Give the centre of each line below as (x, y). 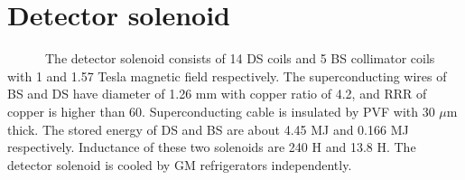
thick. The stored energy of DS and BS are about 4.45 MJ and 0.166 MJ (208, 129)
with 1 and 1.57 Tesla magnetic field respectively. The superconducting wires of (227, 76)
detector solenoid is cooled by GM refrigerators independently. (180, 164)
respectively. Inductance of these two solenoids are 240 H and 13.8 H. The (212, 147)
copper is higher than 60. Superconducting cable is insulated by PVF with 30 (221, 111)
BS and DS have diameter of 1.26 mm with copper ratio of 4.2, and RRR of (217, 94)
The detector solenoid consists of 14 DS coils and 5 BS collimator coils (240, 58)
